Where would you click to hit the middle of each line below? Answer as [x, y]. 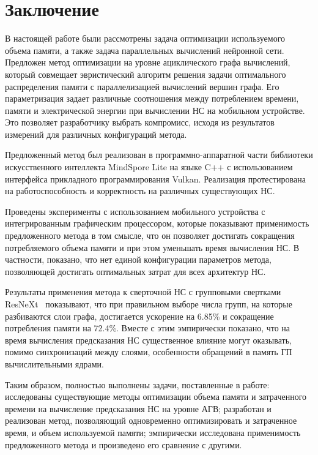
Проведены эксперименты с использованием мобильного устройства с [135, 211]
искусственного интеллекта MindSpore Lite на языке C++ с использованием [149, 167]
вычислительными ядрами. [54, 363]
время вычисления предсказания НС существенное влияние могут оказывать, [148, 340]
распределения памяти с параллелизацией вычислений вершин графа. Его [142, 86]
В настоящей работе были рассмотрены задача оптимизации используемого [145, 38]
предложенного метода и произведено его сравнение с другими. [124, 444]
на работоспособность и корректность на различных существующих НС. [140, 191]
